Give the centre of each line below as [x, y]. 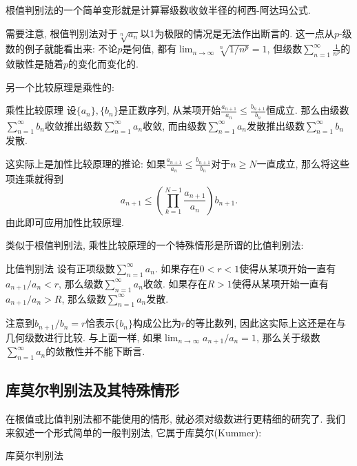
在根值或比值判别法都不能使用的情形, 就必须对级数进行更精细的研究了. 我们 [176, 419]
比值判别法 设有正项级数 [60, 268]
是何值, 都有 [150, 49]
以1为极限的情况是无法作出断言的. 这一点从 [237, 33]
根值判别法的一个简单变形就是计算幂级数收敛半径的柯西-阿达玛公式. [158, 10]
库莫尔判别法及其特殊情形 [92, 390]
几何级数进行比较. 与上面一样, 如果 [84, 337]
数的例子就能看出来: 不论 [62, 49]
